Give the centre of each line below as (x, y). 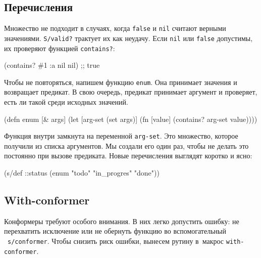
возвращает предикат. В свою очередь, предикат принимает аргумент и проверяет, (131, 92)
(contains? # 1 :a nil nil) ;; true (52, 65)
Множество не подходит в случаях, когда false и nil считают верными (115, 28)
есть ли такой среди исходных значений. (66, 102)
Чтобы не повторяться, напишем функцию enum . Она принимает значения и (121, 82)
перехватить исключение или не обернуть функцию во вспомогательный (115, 231)
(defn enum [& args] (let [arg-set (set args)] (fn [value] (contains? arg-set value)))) (131, 119)
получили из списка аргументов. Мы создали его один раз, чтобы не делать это (126, 145)
